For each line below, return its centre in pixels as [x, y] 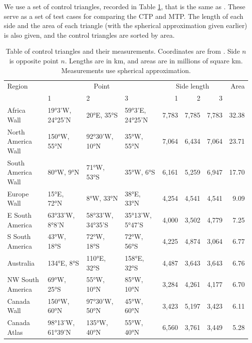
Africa [16, 110]
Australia [21, 262]
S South [19, 236]
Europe [18, 193]
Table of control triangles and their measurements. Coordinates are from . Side [123, 51]
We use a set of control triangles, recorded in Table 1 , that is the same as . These [125, 6]
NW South [23, 279]
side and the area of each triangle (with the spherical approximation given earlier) [126, 25]
